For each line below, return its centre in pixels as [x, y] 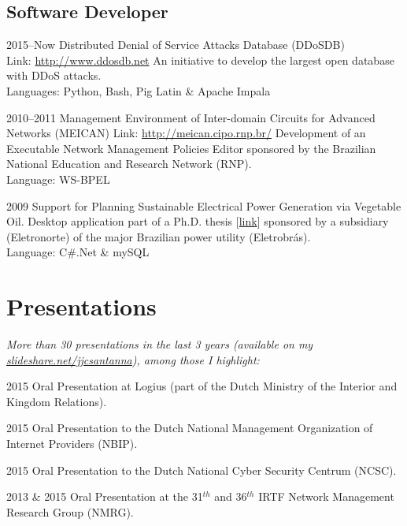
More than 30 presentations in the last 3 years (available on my [160, 344]
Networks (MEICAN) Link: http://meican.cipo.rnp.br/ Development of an [186, 133]
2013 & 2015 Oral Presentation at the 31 [105, 496]
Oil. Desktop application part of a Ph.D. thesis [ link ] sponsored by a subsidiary [198, 221]
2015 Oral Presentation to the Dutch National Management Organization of [190, 428]
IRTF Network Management [326, 496]
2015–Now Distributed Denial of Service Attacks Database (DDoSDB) [176, 45]
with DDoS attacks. [54, 75]
